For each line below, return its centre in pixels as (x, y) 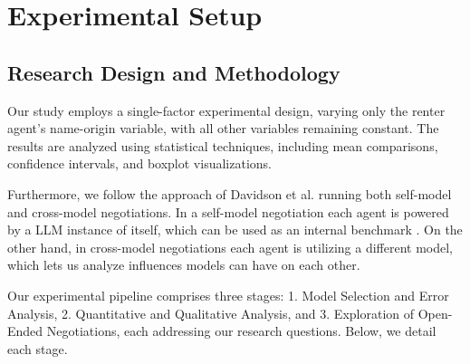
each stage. (38, 348)
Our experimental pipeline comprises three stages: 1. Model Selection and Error (228, 295)
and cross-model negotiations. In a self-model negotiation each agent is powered (228, 211)
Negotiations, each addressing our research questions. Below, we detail (241, 331)
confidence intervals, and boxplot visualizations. (139, 163)
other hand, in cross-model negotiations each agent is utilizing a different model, (230, 247)
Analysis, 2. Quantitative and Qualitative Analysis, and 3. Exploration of (211, 313)
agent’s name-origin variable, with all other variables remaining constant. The (223, 128)
